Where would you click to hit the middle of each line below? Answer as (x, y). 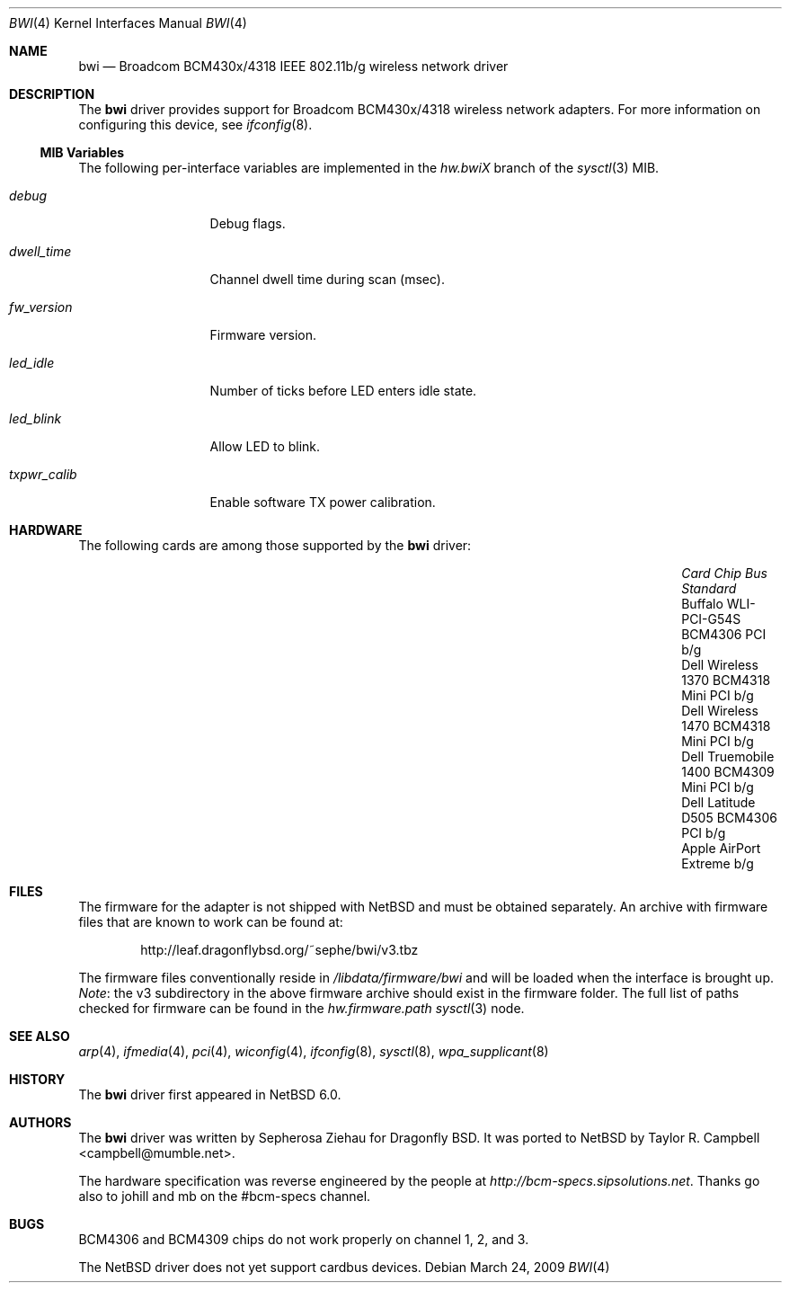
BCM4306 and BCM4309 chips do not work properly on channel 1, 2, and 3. (304, 1239)
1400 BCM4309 (728, 772)
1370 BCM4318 (726, 680)
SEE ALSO (40, 1036)
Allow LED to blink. (265, 446)
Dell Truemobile (728, 756)
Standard (709, 588)
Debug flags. (248, 223)
